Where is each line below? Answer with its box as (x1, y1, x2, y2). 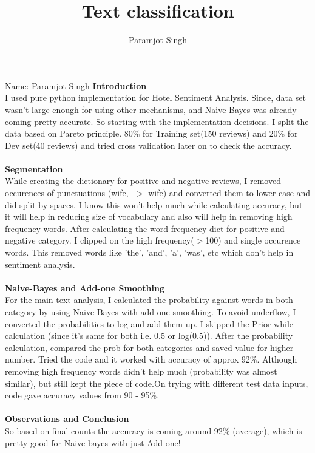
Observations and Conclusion (5, 412, 129, 425)
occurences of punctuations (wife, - (5, 186, 134, 199)
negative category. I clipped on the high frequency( (5, 234, 194, 247)
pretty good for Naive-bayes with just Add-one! (5, 436, 181, 449)
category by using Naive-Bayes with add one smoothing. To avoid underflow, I (5, 305, 296, 318)
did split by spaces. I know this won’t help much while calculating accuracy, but (5, 198, 303, 211)
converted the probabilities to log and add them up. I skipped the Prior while (5, 317, 293, 330)
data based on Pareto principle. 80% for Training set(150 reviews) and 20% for (5, 127, 298, 140)
